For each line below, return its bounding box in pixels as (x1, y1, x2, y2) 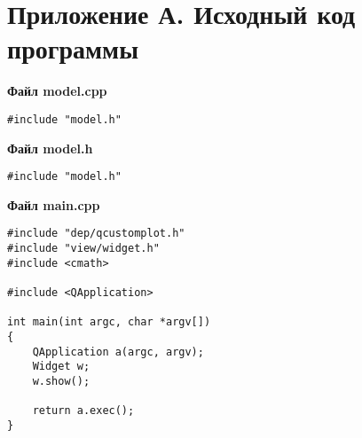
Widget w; (32, 360, 90, 373)
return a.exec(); (32, 404, 135, 418)
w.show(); (32, 374, 90, 387)
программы (7, 30, 138, 66)
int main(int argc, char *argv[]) (7, 316, 211, 329)
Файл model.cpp (7, 82, 107, 100)
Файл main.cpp (7, 195, 100, 214)
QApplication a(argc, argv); (32, 345, 204, 358)
